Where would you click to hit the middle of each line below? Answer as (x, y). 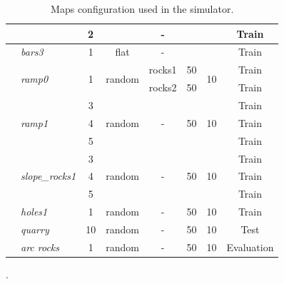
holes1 (34, 212)
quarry (35, 229)
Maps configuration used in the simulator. (142, 9)
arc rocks (40, 247)
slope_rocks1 (49, 176)
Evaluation (250, 247)
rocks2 (163, 87)
